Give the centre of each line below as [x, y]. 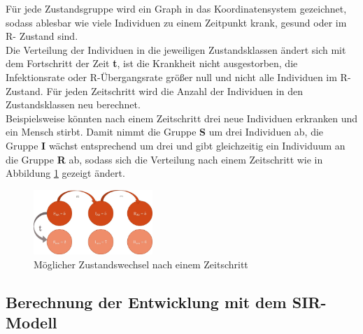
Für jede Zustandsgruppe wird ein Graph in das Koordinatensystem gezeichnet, [176, 8]
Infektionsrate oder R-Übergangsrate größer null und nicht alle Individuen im [171, 77]
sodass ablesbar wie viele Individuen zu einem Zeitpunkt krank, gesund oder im [176, 22]
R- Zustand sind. [42, 36]
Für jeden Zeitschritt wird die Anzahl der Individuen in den [175, 90]
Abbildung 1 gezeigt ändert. [65, 173]
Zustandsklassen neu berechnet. [73, 104]
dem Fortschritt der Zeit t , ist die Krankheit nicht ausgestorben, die [152, 63]
